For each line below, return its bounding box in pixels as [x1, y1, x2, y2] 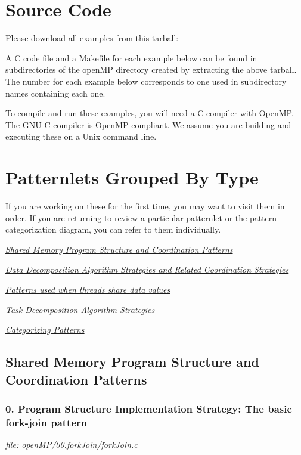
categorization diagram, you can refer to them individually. [5, 223, 221, 236]
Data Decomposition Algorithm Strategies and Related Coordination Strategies [5, 263, 289, 276]
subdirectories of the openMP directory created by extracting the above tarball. [5, 63, 297, 76]
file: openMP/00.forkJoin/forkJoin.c [5, 438, 138, 451]
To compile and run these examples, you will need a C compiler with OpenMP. [5, 107, 294, 119]
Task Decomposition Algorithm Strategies [5, 303, 155, 315]
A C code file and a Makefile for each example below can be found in [5, 51, 257, 64]
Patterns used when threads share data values [5, 283, 170, 295]
